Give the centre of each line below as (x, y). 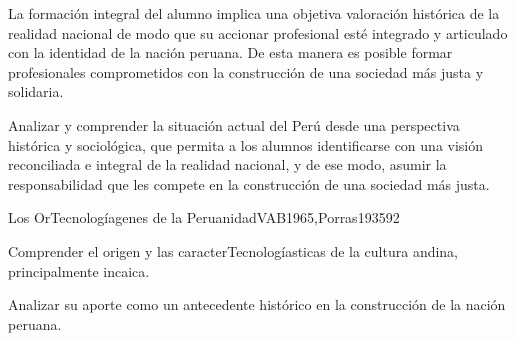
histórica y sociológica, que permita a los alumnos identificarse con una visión (246, 144)
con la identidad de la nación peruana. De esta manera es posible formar (230, 52)
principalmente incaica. (79, 270)
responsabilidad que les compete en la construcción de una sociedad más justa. (249, 183)
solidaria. (36, 91)
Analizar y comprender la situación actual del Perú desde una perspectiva (234, 124)
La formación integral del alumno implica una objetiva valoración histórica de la (254, 13)
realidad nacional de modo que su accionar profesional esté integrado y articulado (258, 32)
